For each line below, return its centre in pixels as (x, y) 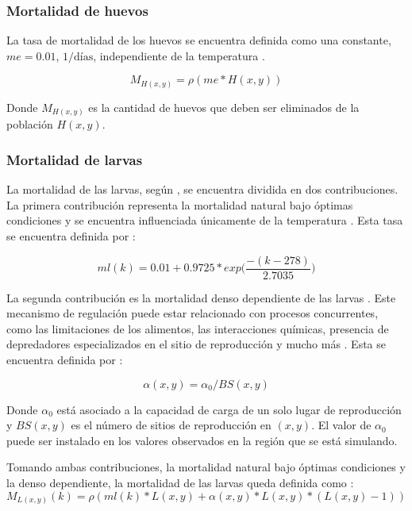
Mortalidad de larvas (75, 159)
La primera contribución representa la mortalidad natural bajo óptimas (180, 204)
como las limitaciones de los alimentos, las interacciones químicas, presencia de (198, 328)
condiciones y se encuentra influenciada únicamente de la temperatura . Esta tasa (205, 220)
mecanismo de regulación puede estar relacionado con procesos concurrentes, (193, 313)
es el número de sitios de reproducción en (171, 425)
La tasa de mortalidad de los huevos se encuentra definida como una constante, (199, 40)
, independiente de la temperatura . (179, 55)
